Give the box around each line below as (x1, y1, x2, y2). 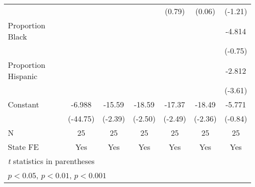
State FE (8, 141, 39, 152)
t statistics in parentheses (8, 155, 95, 166)
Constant (8, 99, 39, 110)
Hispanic (8, 70, 38, 82)
